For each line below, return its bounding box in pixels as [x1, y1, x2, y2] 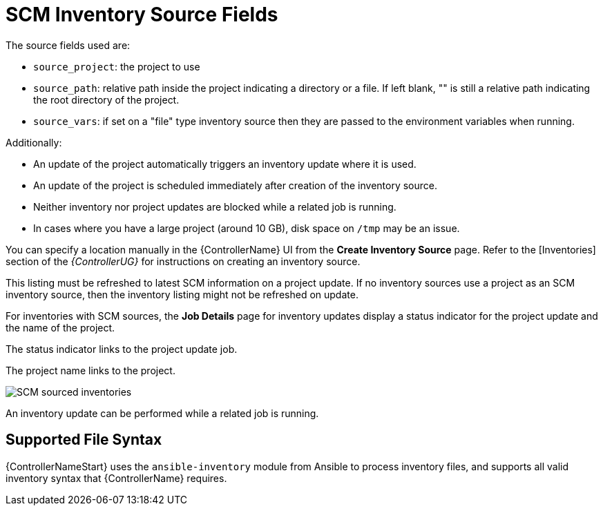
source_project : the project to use [33, 60, 200, 73]
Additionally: [6, 136, 62, 148]
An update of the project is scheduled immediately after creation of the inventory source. [33, 179, 438, 191]
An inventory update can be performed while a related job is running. [6, 407, 319, 419]
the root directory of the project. [33, 93, 180, 106]
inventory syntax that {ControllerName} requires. [6, 472, 227, 484]
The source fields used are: [6, 39, 131, 51]
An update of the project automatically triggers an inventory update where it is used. [33, 157, 417, 170]
